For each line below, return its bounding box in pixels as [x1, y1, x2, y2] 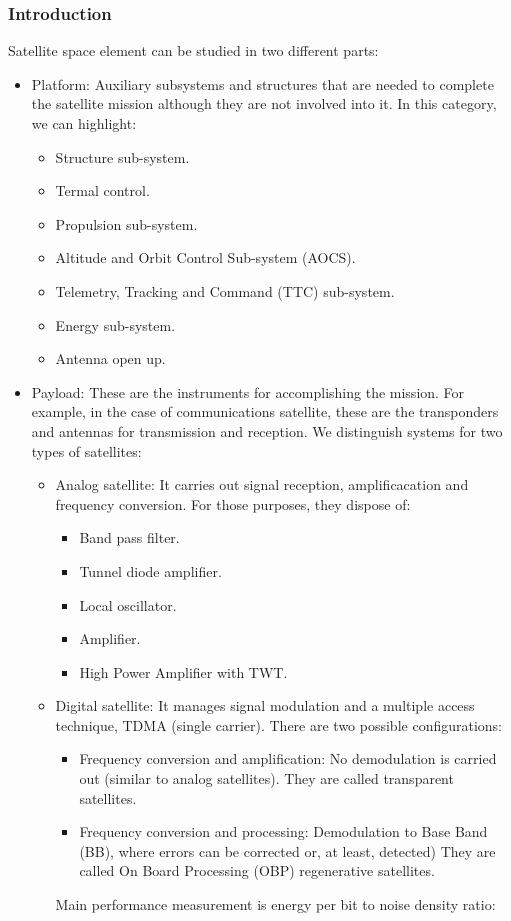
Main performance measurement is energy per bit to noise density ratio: [55, 894, 496, 915]
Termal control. [55, 180, 150, 201]
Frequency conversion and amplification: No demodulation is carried [79, 748, 497, 769]
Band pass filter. [79, 527, 180, 548]
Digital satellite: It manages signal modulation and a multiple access [55, 695, 475, 716]
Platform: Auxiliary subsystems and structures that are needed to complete [31, 73, 494, 94]
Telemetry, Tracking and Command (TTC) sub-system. [55, 280, 395, 301]
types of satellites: [31, 440, 142, 461]
